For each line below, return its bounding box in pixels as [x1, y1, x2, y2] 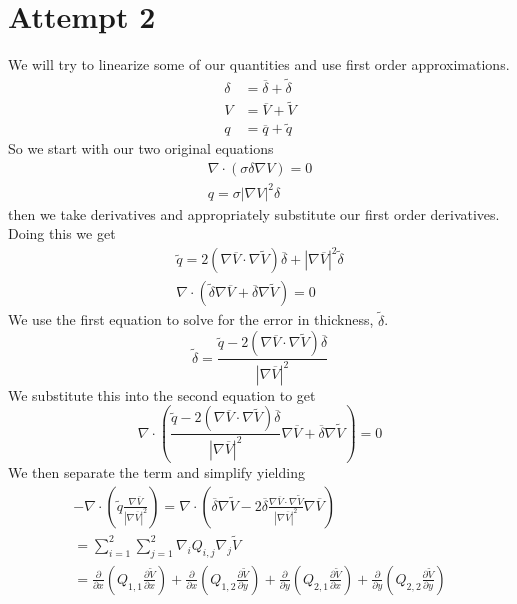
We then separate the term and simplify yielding [8, 462, 305, 483]
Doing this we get [8, 223, 116, 244]
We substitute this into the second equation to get [8, 384, 316, 405]
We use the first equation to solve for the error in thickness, [8, 309, 374, 330]
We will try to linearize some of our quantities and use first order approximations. [8, 54, 510, 75]
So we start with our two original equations [8, 138, 274, 159]
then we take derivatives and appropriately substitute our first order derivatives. [8, 203, 500, 224]
